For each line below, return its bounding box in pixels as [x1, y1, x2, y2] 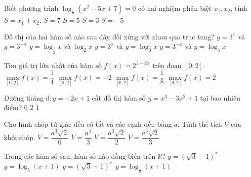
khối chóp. [4, 132, 36, 142]
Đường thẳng [4, 92, 43, 103]
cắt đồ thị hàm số [92, 92, 146, 103]
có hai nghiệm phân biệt [138, 3, 212, 13]
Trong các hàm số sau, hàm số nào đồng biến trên [4, 150, 156, 161]
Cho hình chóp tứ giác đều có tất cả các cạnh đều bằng [4, 119, 172, 129]
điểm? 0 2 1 [4, 102, 40, 112]
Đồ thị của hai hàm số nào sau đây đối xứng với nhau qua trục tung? [4, 31, 214, 41]
